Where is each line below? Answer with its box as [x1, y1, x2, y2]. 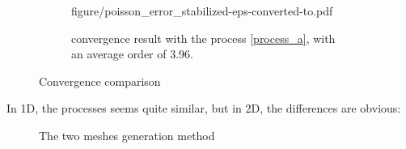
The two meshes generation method [39, 126, 215, 143]
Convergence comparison [39, 72, 161, 89]
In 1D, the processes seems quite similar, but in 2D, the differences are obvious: [6, 100, 401, 117]
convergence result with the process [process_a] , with [71, 29, 336, 46]
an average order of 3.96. [71, 45, 194, 62]
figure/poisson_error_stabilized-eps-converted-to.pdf [71, 2, 333, 19]
